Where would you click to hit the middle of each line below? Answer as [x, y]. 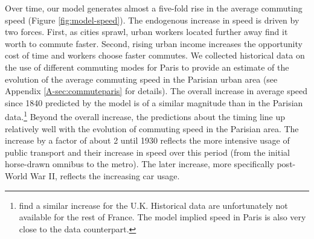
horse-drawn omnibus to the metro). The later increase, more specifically [139, 164]
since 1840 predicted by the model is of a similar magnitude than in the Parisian [154, 102]
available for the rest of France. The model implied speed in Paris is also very [162, 217]
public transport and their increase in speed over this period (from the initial [147, 152]
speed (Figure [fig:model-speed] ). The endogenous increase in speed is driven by [152, 20]
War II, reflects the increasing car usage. [105, 175]
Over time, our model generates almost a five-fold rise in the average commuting [154, 8]
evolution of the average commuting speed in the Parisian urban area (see [141, 79]
